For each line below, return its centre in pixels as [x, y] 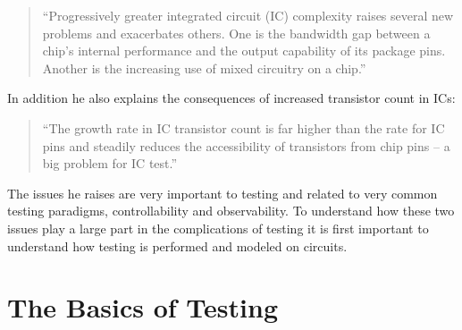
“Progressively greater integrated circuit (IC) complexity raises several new [248, 15]
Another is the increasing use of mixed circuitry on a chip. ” [204, 68]
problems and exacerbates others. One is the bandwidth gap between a [236, 33]
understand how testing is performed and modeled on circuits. [177, 245]
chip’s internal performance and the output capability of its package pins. [244, 51]
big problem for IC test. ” [110, 163]
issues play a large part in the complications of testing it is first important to [218, 228]
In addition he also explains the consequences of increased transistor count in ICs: [231, 98]
